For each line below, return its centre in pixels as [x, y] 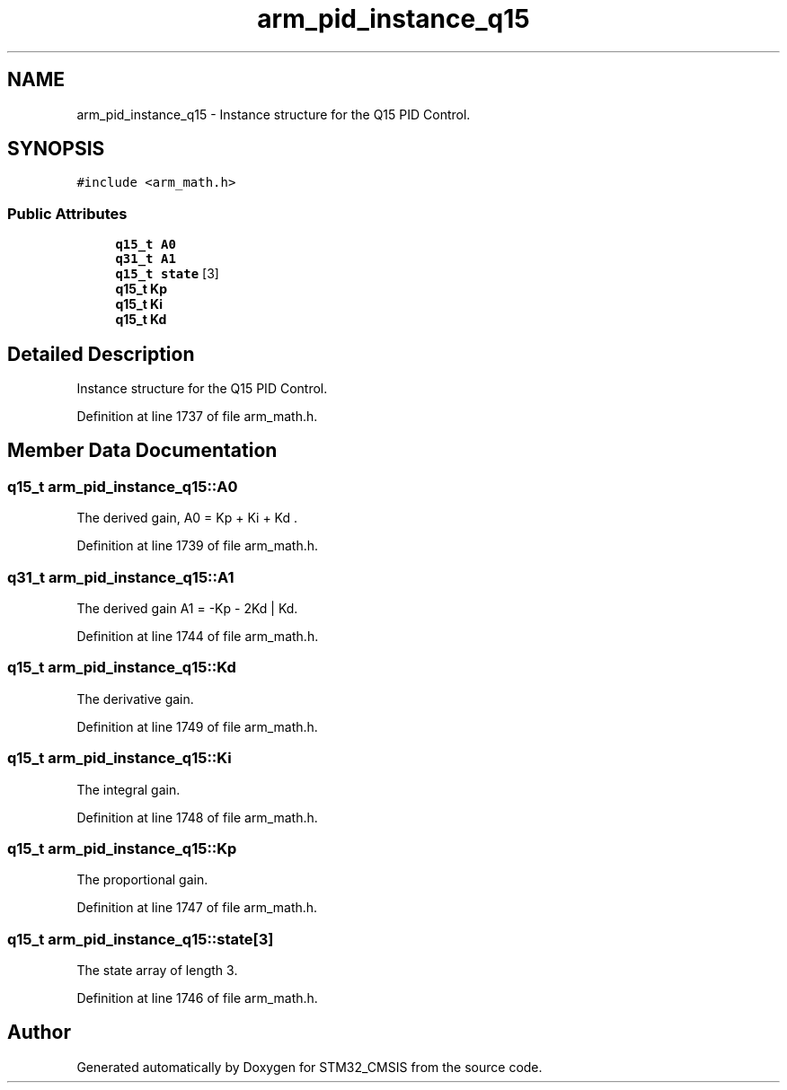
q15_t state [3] [167, 274]
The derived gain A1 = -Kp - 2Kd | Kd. [187, 608]
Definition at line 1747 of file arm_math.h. [197, 908]
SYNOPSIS [56, 149]
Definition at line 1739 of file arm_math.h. [198, 546]
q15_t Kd [141, 320]
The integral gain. [128, 789]
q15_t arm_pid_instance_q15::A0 [123, 486]
